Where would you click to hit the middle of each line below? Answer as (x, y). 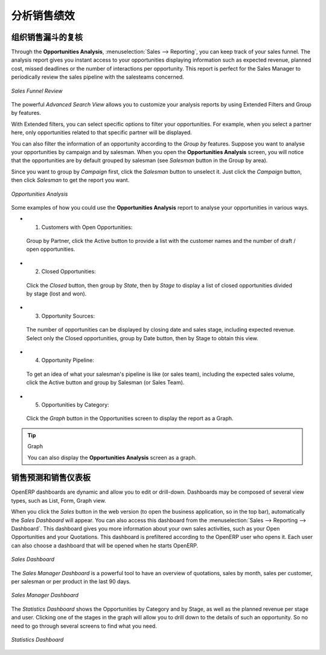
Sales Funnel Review (37, 91)
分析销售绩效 (43, 16)
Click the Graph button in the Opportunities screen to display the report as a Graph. (130, 418)
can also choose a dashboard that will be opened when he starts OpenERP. (105, 545)
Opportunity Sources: (68, 316)
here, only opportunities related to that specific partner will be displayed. (102, 132)
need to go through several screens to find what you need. (84, 626)
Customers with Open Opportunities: (87, 227)
